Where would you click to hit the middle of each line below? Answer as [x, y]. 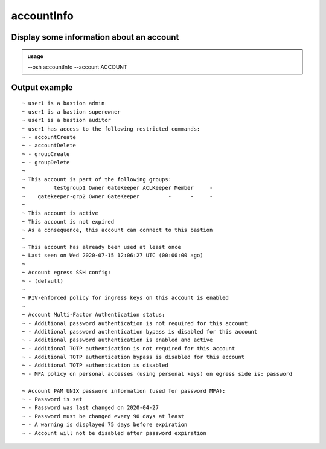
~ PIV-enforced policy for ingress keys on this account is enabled [125, 298]
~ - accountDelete [49, 146]
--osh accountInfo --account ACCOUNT [77, 67]
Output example [42, 87]
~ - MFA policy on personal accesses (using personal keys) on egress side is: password [157, 374]
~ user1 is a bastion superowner [71, 111]
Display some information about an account [95, 37]
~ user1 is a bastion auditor [67, 120]
